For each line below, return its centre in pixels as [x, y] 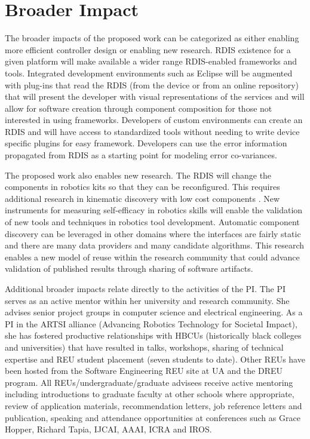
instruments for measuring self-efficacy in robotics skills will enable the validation [154, 210]
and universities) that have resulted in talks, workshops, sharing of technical [144, 347]
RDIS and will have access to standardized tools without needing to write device [152, 131]
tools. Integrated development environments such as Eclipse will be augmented [149, 73]
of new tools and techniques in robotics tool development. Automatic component [152, 222]
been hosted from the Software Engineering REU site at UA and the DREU [144, 371]
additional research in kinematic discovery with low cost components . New [142, 198]
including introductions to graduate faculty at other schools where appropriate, [150, 394]
